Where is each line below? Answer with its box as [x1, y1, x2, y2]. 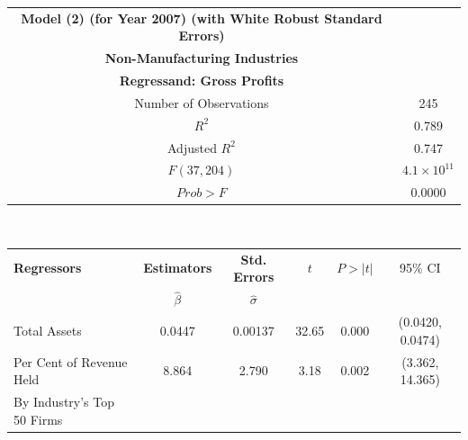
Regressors [13, 258, 82, 277]
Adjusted [167, 138, 217, 157]
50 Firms [13, 409, 63, 428]
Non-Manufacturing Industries [104, 49, 299, 67]
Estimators [143, 258, 212, 277]
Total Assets [13, 320, 82, 339]
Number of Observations [134, 93, 269, 112]
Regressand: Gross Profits [119, 71, 284, 90]
